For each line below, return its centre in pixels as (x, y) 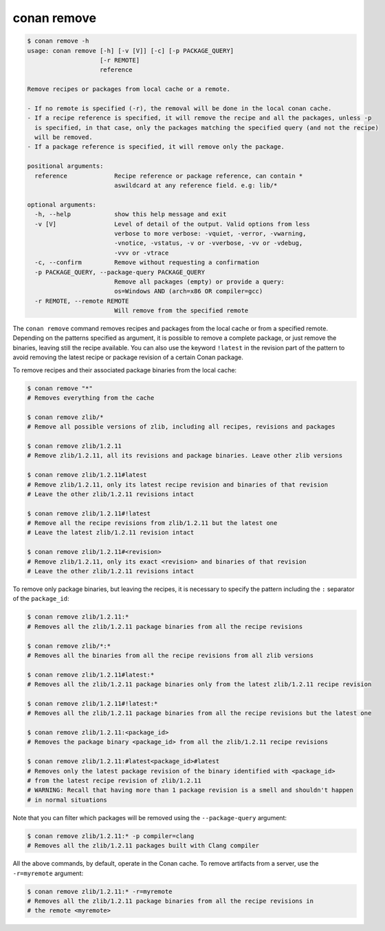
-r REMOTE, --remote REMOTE (82, 301)
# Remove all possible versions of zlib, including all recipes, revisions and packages (181, 427)
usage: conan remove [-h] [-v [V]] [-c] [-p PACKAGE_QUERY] (131, 51)
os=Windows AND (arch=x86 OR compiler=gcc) (188, 291)
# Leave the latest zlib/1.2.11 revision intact (111, 533)
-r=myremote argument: (48, 873)
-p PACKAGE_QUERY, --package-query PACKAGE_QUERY (120, 272)
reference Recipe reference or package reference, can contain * (169, 176)
